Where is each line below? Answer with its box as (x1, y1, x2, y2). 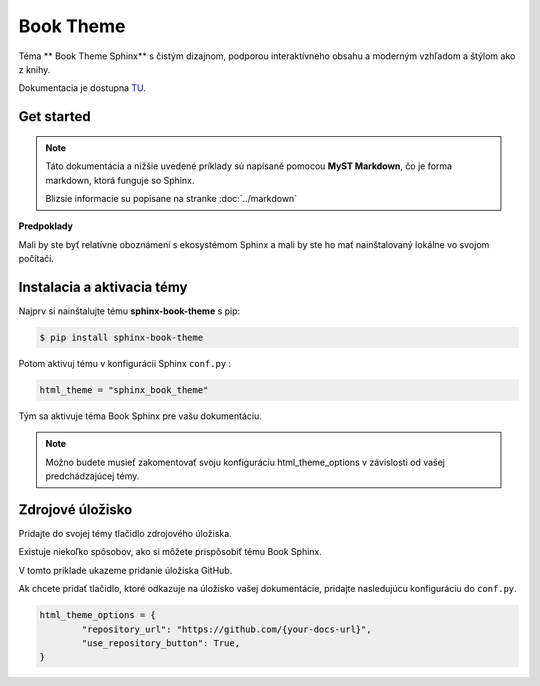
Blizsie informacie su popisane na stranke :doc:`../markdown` (45, 192, 298, 204)
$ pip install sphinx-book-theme (39, 331, 204, 343)
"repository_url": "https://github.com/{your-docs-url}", (81, 623, 372, 635)
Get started (18, 108, 91, 125)
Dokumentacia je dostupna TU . (18, 82, 147, 94)
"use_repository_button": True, (81, 637, 240, 649)
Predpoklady (18, 220, 74, 232)
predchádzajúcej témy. (45, 470, 140, 482)
